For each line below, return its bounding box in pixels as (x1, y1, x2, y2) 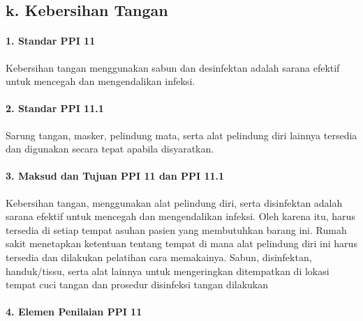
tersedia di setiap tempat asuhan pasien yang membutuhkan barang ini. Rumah (6, 222, 347, 237)
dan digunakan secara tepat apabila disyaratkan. (6, 141, 214, 156)
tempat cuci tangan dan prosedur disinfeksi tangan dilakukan (6, 277, 269, 292)
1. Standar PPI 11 (6, 33, 96, 48)
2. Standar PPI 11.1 (6, 101, 104, 116)
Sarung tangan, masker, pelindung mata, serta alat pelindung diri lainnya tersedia (6, 127, 357, 142)
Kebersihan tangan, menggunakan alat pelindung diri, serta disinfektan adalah (6, 195, 343, 210)
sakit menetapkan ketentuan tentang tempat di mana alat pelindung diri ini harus (6, 236, 357, 251)
